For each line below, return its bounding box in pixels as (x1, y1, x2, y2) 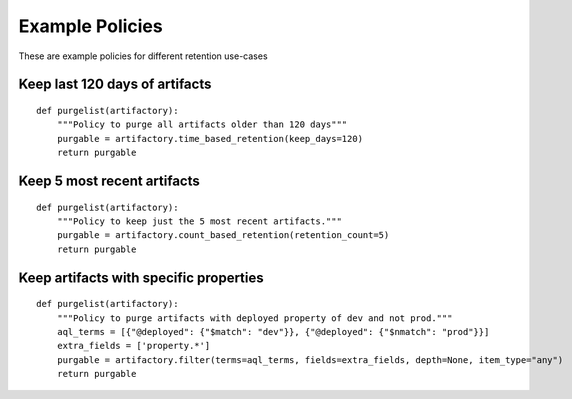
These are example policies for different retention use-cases (18, 50, 269, 62)
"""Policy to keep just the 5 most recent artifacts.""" (56, 215, 342, 227)
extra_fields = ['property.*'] (56, 340, 211, 352)
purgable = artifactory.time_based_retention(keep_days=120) (56, 133, 364, 144)
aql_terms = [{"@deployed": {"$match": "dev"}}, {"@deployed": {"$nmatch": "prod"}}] (56, 326, 490, 337)
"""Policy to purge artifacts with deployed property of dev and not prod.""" (56, 312, 453, 324)
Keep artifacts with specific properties (18, 269, 264, 286)
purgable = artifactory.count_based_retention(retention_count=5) (56, 230, 390, 241)
